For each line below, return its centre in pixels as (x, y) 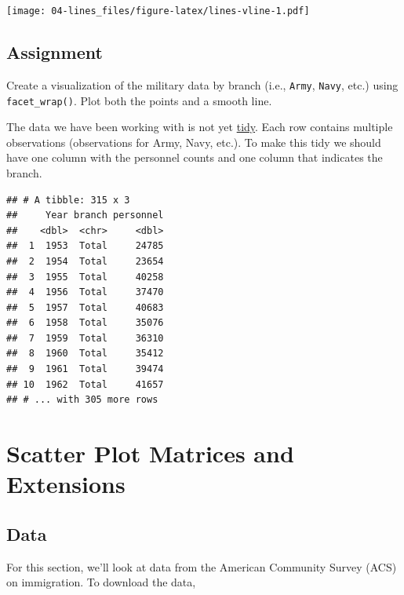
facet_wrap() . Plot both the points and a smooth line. (139, 100)
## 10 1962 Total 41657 (85, 384)
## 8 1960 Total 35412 (85, 354)
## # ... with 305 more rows (82, 400)
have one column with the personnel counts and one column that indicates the (195, 157)
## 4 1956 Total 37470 (85, 292)
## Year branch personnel (85, 215)
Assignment (55, 52)
